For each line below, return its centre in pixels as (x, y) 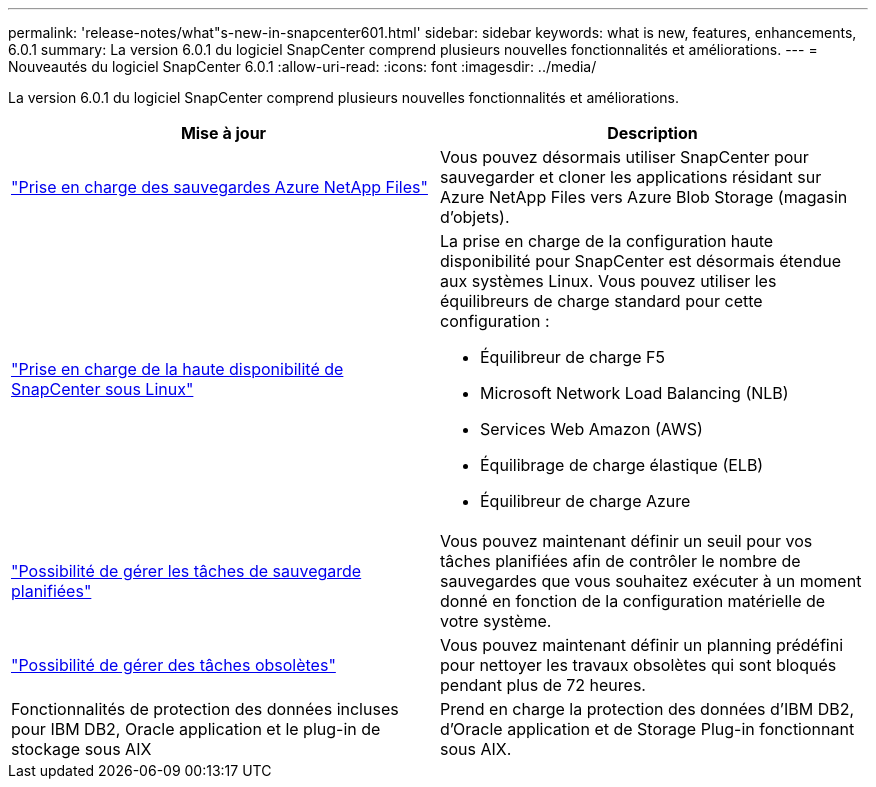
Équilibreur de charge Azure (585, 501)
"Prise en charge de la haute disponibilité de (177, 369)
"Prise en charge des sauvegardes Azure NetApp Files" (219, 187)
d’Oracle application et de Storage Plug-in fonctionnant (647, 729)
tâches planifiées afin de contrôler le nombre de (620, 561)
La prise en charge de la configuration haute (607, 241)
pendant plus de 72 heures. (543, 685)
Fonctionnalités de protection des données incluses (205, 709)
